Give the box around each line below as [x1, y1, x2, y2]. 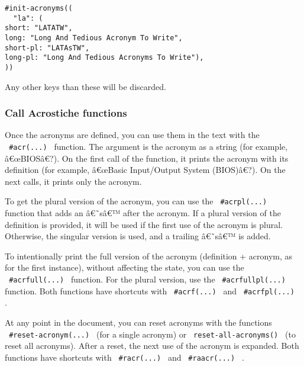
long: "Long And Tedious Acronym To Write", [5, 33, 183, 42]
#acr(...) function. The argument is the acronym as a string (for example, [9, 140, 288, 152]
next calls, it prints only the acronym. [5, 175, 142, 187]
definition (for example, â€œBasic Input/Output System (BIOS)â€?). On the [5, 163, 286, 176]
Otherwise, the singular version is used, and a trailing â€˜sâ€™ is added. [5, 230, 271, 242]
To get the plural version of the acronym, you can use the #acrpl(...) [5, 195, 267, 207]
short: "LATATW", [5, 24, 73, 33]
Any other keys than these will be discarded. [5, 80, 166, 92]
